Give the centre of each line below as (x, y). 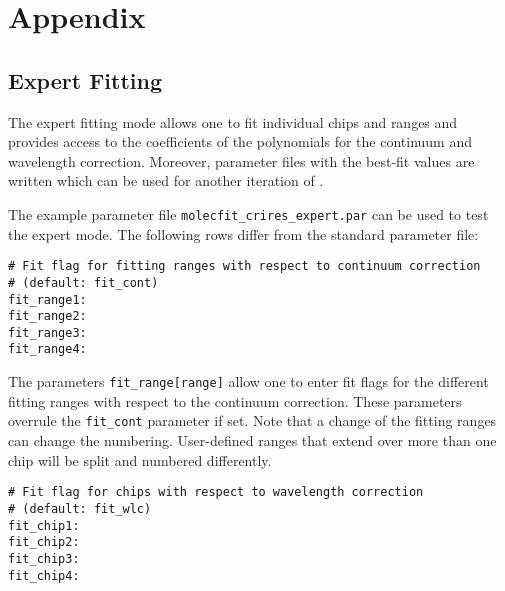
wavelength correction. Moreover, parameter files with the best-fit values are (241, 160)
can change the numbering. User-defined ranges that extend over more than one (252, 440)
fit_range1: (47, 299)
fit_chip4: (44, 575)
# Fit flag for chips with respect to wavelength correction (216, 492)
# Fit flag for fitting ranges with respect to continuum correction (244, 266)
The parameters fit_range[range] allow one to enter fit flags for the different (248, 381)
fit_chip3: (44, 558)
